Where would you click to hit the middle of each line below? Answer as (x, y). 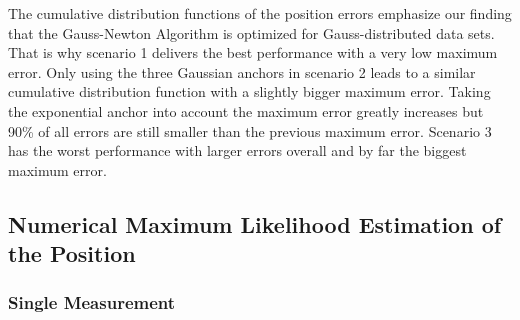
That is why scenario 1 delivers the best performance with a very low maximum (253, 52)
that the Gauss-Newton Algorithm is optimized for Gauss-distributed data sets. (251, 32)
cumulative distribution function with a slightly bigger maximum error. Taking (249, 91)
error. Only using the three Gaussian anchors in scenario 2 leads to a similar (242, 71)
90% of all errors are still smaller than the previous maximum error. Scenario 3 (250, 130)
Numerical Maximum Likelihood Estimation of (255, 223)
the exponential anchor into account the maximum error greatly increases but (246, 110)
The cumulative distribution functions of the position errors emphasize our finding (260, 13)
